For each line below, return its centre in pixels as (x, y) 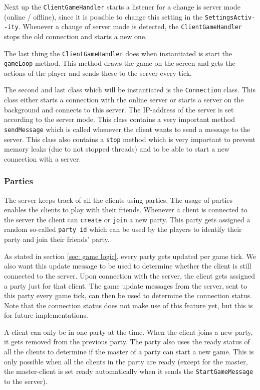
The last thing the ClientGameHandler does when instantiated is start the (118, 53)
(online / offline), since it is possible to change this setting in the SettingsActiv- (130, 16)
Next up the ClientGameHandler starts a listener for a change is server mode (122, 7)
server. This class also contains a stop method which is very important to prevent (130, 139)
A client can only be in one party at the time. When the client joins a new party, (128, 332)
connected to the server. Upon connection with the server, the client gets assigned (129, 275)
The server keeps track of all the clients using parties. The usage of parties (118, 200)
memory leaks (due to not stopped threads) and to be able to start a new (117, 149)
